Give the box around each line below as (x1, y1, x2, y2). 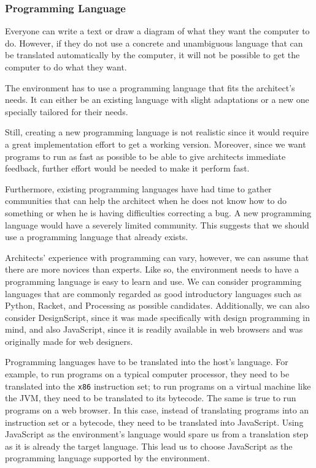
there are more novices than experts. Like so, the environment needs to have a (5, 263, 299, 276)
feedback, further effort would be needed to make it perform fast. (5, 162, 250, 175)
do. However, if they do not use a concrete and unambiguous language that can (5, 36, 303, 49)
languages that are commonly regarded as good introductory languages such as (5, 287, 302, 300)
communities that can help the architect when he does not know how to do (5, 194, 287, 207)
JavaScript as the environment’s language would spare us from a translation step (5, 428, 309, 440)
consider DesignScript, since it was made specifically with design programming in (5, 311, 310, 323)
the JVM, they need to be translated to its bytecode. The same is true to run (5, 391, 296, 404)
